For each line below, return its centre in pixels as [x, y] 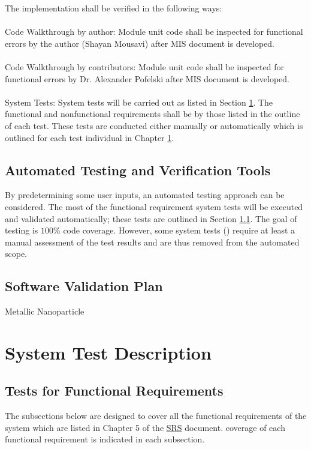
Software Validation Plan [84, 286]
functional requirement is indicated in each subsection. [105, 439]
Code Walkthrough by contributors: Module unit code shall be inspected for [144, 66]
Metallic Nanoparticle [45, 311]
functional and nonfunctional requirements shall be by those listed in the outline [153, 114]
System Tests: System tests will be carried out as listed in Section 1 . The [139, 102]
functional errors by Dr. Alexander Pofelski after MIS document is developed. [147, 78]
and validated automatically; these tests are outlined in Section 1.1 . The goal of [151, 218]
